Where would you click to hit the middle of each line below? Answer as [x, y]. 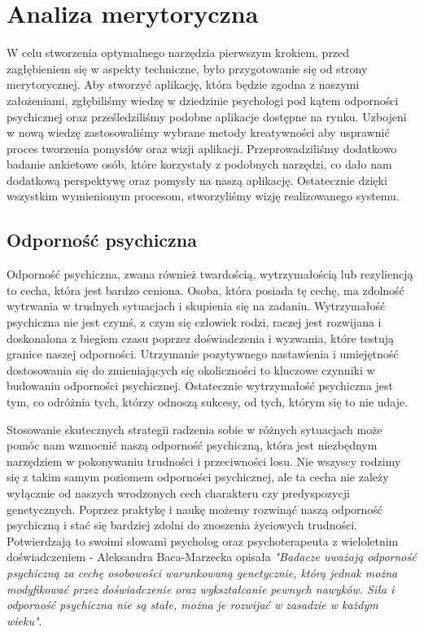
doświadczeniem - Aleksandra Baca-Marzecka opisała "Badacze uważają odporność [212, 557]
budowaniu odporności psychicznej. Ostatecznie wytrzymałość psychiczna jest [200, 386]
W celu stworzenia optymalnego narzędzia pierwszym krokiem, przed [178, 53]
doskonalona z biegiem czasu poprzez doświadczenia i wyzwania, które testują [200, 338]
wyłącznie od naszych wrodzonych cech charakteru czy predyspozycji [178, 492]
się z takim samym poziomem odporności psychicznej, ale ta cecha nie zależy [198, 477]
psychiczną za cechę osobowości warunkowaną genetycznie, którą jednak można [202, 572]
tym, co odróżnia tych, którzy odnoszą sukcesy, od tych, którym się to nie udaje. [208, 402]
